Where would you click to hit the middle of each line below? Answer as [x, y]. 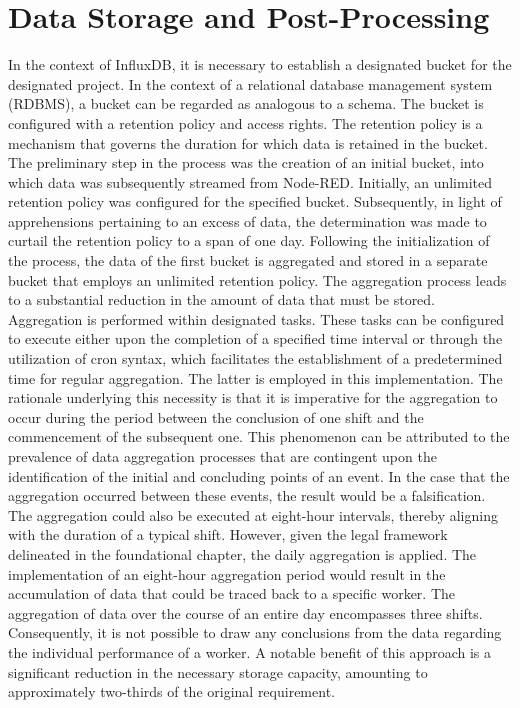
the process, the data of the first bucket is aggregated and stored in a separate [248, 260]
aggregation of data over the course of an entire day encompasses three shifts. [245, 612]
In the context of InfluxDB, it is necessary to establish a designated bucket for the [260, 64]
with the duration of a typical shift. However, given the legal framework [228, 534]
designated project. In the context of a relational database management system [250, 83]
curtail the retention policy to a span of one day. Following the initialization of [249, 240]
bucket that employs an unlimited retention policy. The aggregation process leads [257, 279]
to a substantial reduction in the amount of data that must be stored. [222, 299]
